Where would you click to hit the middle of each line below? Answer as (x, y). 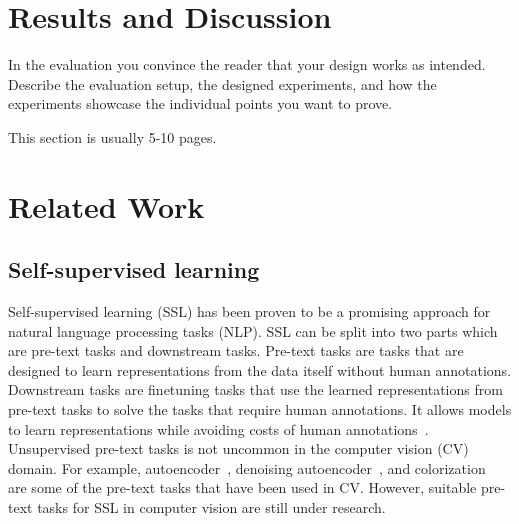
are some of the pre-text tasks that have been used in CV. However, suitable (242, 487)
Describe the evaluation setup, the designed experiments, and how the (222, 83)
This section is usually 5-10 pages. (112, 136)
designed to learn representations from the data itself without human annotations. (260, 369)
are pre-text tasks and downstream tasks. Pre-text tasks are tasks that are (236, 350)
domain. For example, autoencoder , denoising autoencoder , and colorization (247, 467)
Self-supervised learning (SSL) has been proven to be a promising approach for (249, 311)
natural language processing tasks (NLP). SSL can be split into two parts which (253, 330)
